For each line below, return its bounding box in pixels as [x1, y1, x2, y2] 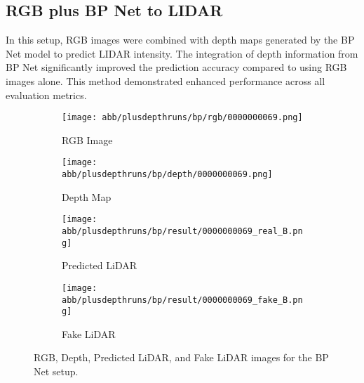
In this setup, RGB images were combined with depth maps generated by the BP [6, 32, 355, 47]
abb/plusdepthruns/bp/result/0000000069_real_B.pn [62, 226, 303, 236]
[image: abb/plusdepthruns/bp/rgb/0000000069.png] [62, 112, 303, 123]
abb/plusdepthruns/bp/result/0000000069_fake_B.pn [62, 294, 303, 305]
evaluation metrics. [6, 87, 87, 102]
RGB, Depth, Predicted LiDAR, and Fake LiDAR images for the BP [34, 350, 329, 365]
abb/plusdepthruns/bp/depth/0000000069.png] [62, 169, 273, 180]
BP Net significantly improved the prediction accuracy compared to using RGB [6, 60, 347, 74]
